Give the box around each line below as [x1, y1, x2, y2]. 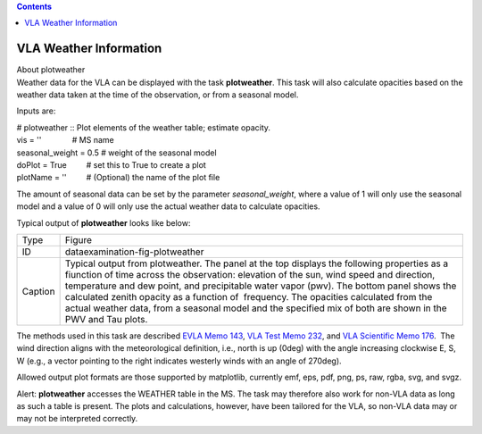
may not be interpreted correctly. [16, 413, 138, 424]
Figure [64, 233, 93, 246]
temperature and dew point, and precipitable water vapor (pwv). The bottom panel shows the [64, 280, 457, 292]
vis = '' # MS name [16, 135, 115, 146]
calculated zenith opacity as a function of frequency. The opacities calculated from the [64, 290, 433, 303]
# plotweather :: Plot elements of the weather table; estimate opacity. [16, 121, 271, 133]
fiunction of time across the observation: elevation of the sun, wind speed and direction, [64, 268, 436, 280]
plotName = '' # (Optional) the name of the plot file [16, 172, 220, 183]
